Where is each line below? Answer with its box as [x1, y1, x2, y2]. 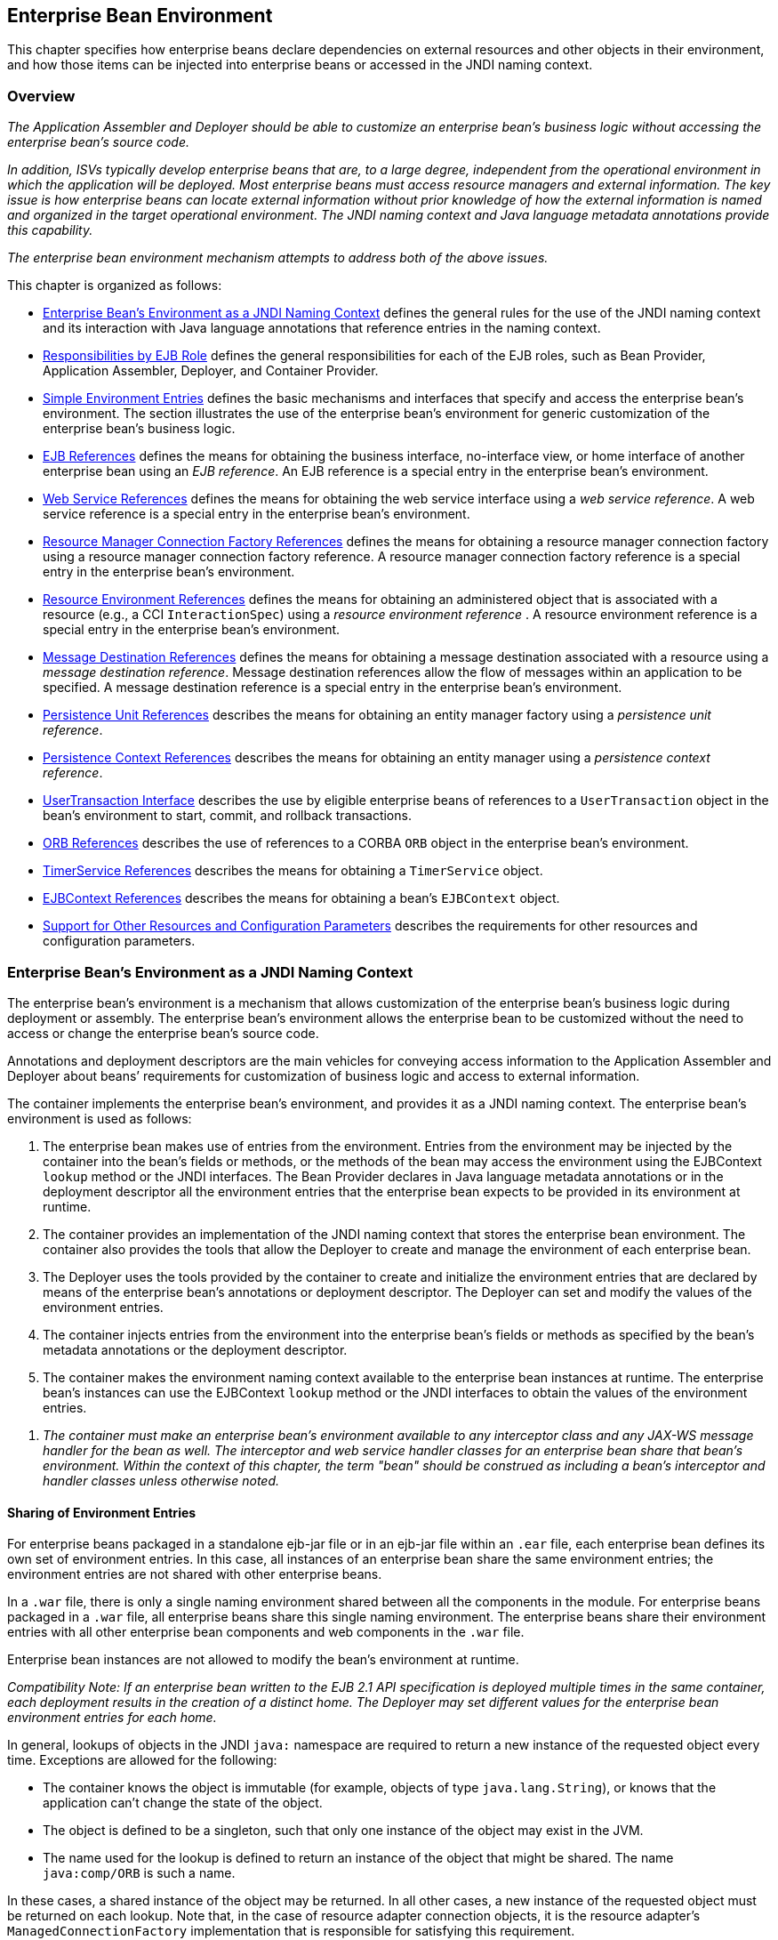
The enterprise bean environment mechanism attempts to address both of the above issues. [7, 250, 549, 266]
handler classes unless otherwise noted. [43, 1472, 280, 1488]
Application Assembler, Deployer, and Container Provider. [43, 363, 379, 379]
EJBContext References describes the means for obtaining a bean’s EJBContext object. [43, 890, 560, 906]
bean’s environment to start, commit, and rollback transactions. [43, 808, 412, 824]
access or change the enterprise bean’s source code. [7, 1025, 319, 1041]
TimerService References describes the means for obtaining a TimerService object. [43, 863, 543, 879]
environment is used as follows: [7, 1110, 192, 1126]
